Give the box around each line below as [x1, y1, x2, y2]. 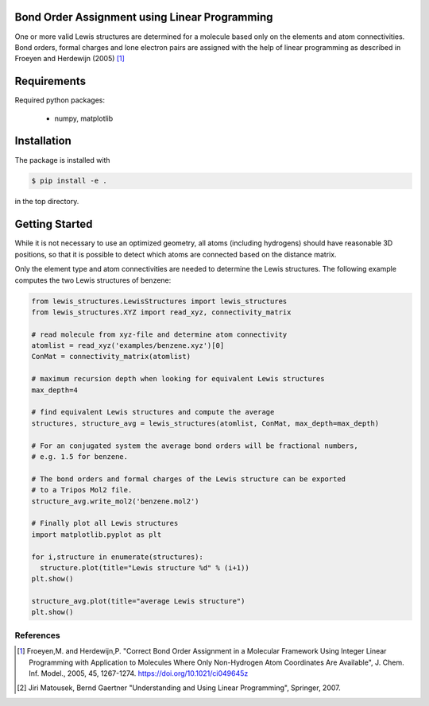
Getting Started [14, 218, 93, 231]
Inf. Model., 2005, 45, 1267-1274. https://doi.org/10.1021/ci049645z [29, 668, 249, 678]
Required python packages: [14, 95, 106, 105]
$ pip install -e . [31, 176, 107, 186]
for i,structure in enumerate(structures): [31, 552, 204, 561]
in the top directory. [14, 197, 79, 206]
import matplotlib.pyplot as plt [31, 530, 162, 539]
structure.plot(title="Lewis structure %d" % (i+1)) [40, 563, 249, 572]
